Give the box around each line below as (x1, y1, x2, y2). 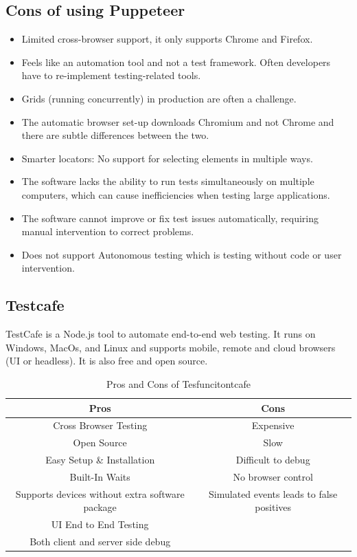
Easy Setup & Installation (45, 452, 155, 467)
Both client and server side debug (30, 534, 171, 548)
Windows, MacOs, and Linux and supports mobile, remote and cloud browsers (5, 340, 336, 354)
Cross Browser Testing (53, 418, 148, 433)
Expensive (251, 418, 295, 433)
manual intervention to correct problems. (21, 224, 194, 239)
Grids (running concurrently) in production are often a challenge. (21, 91, 297, 105)
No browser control (233, 469, 313, 483)
